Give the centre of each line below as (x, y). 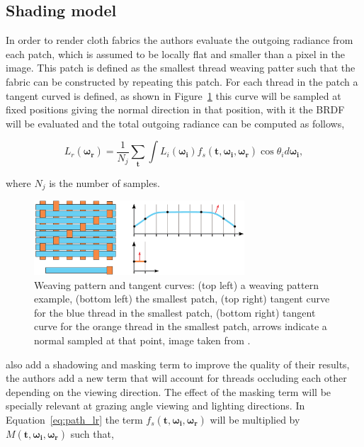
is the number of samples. (104, 182)
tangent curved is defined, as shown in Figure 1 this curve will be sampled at (174, 95)
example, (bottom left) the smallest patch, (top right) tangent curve (182, 299)
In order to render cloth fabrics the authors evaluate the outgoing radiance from (180, 40)
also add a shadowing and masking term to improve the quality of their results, (178, 364)
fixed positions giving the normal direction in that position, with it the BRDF (175, 109)
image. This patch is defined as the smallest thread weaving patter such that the (181, 68)
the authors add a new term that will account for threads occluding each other (176, 378)
